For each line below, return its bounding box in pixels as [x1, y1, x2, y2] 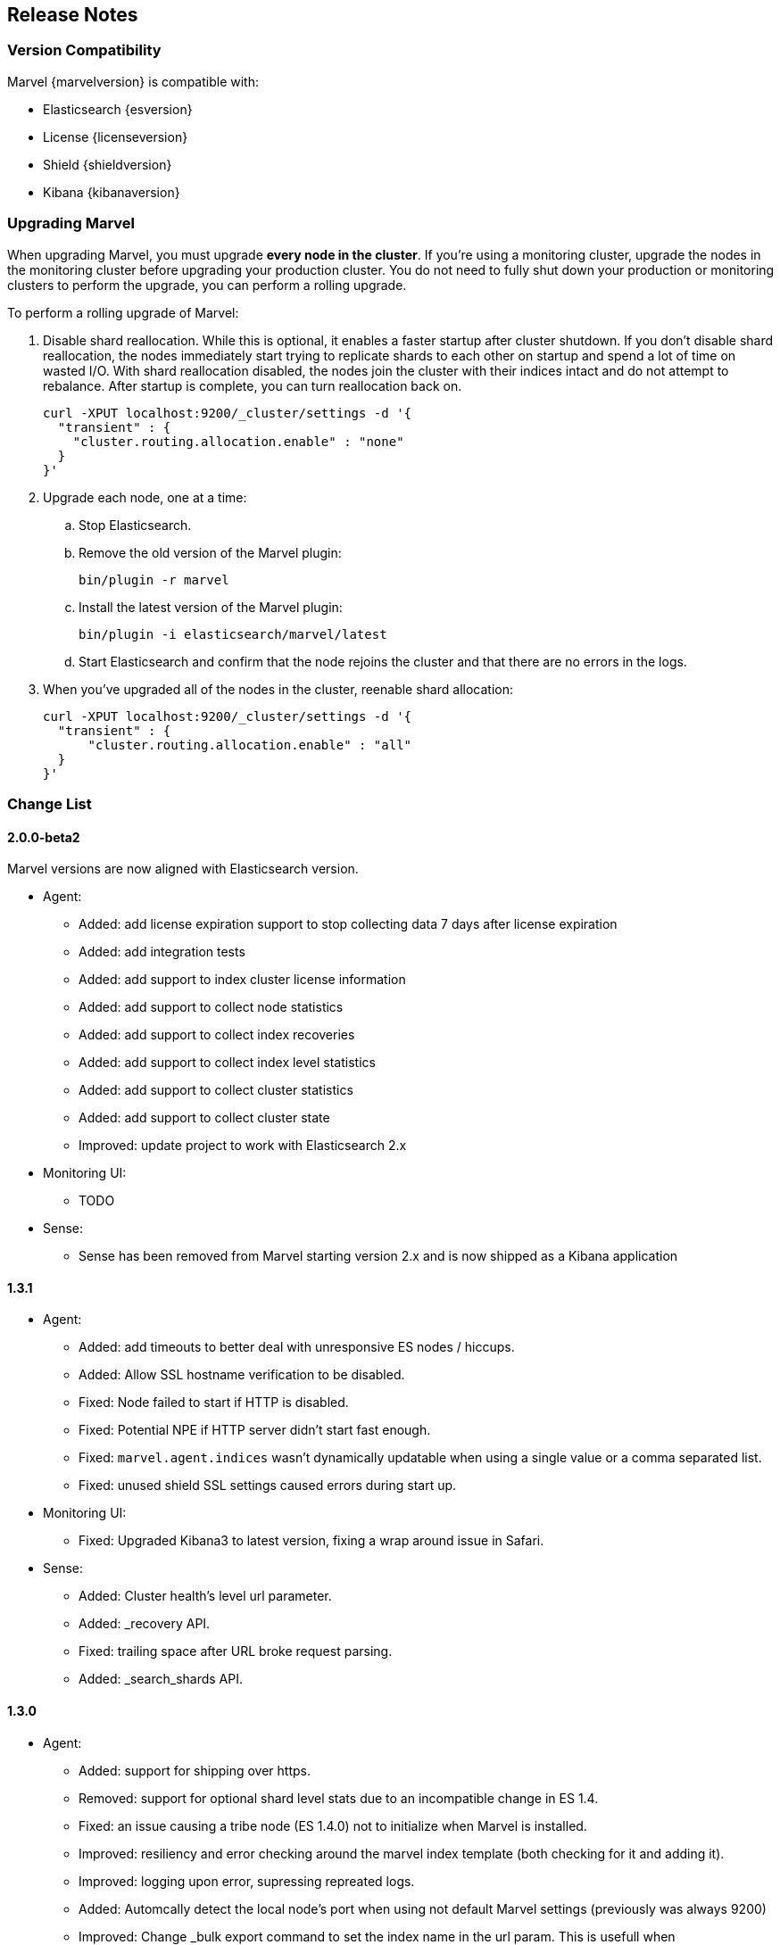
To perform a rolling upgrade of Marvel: [7, 304, 239, 320]
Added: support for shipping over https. [79, 1762, 311, 1778]
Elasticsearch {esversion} [43, 101, 193, 117]
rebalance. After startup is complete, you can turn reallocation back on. [43, 377, 462, 393]
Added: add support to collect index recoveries [79, 1027, 355, 1043]
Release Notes [7, 4, 138, 26]
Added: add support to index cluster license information [79, 972, 406, 988]
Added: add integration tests [79, 944, 245, 960]
